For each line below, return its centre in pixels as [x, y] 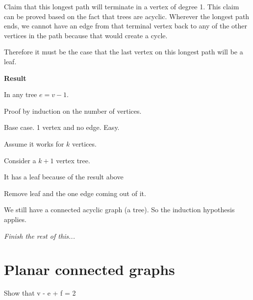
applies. [15, 219]
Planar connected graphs [89, 269]
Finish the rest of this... [39, 236]
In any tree [21, 94]
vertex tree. [73, 160]
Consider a [20, 160]
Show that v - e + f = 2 [40, 293]
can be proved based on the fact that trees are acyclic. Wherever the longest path [127, 16]
